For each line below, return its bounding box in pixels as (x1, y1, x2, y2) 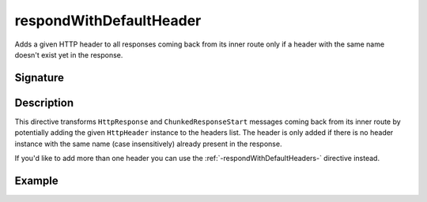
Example (14, 174, 59, 187)
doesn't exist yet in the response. (14, 50, 123, 59)
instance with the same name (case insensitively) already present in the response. (14, 139, 282, 148)
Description (14, 95, 74, 110)
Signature (14, 71, 65, 84)
